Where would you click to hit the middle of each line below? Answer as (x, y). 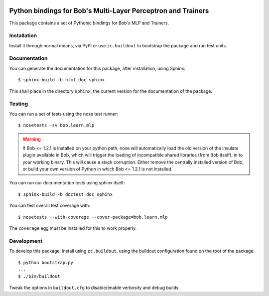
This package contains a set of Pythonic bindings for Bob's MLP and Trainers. (89, 23)
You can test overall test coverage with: (50, 206)
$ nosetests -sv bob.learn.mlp (56, 125)
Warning (32, 139)
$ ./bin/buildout (39, 276)
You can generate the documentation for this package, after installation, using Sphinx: (97, 68)
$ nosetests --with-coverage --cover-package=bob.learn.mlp (93, 217)
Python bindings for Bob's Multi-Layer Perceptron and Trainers (109, 11)
